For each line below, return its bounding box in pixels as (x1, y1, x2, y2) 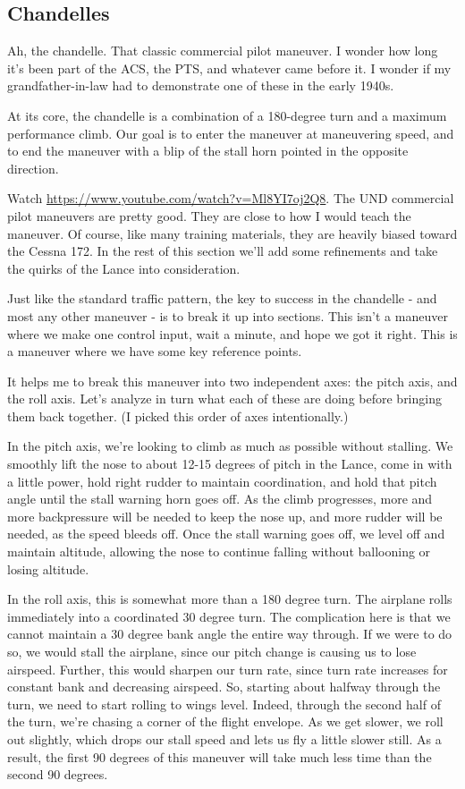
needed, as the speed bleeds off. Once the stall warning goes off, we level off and (7, 524, 445, 543)
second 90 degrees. (7, 765, 108, 784)
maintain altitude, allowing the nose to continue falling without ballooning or (7, 542, 431, 561)
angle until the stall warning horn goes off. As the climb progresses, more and (7, 489, 433, 508)
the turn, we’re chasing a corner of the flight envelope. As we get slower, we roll (7, 712, 444, 731)
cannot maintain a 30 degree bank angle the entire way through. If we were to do (7, 624, 452, 643)
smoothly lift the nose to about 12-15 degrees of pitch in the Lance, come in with (7, 454, 452, 473)
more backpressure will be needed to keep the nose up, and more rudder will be (7, 506, 443, 525)
